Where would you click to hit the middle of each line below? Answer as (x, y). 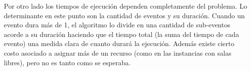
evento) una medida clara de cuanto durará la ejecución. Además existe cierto (119, 43)
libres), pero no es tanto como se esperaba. (67, 62)
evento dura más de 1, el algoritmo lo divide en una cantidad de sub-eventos (117, 25)
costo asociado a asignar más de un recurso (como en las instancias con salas (118, 53)
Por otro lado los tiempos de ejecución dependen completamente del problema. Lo (125, 6)
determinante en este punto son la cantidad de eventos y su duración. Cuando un (124, 15)
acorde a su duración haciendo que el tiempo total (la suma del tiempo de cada (122, 34)
